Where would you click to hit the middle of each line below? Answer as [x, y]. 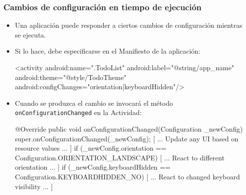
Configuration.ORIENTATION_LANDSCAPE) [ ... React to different [120, 157]
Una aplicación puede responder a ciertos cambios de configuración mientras [129, 25]
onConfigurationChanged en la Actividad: [78, 112]
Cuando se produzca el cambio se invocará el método [94, 103]
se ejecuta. [30, 34]
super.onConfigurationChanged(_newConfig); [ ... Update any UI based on [127, 138]
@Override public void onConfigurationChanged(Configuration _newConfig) [129, 129]
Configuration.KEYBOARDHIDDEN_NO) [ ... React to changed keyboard [127, 176]
